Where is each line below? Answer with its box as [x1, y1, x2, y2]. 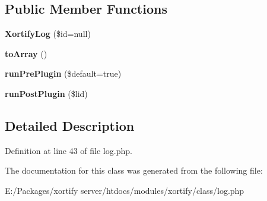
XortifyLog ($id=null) [5, 27, 91, 40]
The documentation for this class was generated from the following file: [5, 164, 263, 177]
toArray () [5, 47, 47, 59]
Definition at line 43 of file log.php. [5, 144, 132, 156]
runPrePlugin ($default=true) [5, 67, 122, 80]
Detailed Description [5, 116, 135, 134]
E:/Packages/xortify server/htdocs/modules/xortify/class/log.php [5, 184, 244, 196]
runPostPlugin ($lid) [5, 87, 88, 99]
